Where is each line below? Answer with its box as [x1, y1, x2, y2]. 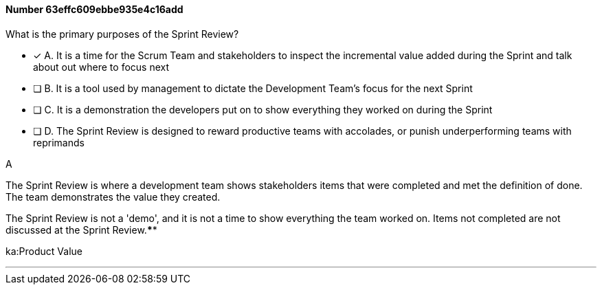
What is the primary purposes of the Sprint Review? [5, 27, 239, 40]
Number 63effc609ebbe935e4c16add [5, 3, 183, 15]
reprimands [33, 136, 85, 148]
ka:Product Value [5, 245, 82, 257]
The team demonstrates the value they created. [5, 190, 221, 203]
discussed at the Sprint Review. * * [5, 223, 157, 236]
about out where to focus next [33, 60, 170, 73]
